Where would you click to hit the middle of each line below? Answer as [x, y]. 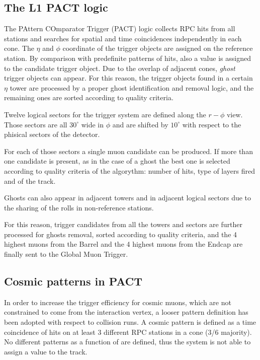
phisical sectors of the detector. [52, 134]
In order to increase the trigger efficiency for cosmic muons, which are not [118, 302]
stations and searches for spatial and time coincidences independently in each [123, 38]
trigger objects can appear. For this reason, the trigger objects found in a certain [128, 78]
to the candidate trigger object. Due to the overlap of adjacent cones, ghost [120, 68]
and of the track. [30, 181]
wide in [92, 124]
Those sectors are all [36, 124]
